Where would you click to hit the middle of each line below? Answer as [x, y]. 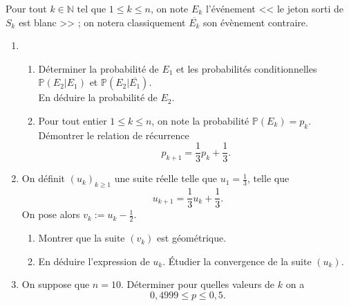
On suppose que [56, 284]
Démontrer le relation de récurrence [114, 135]
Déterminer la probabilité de [98, 68]
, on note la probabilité [200, 120]
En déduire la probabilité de [98, 97]
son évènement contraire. [256, 22]
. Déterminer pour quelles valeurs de [198, 284]
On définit [44, 178]
